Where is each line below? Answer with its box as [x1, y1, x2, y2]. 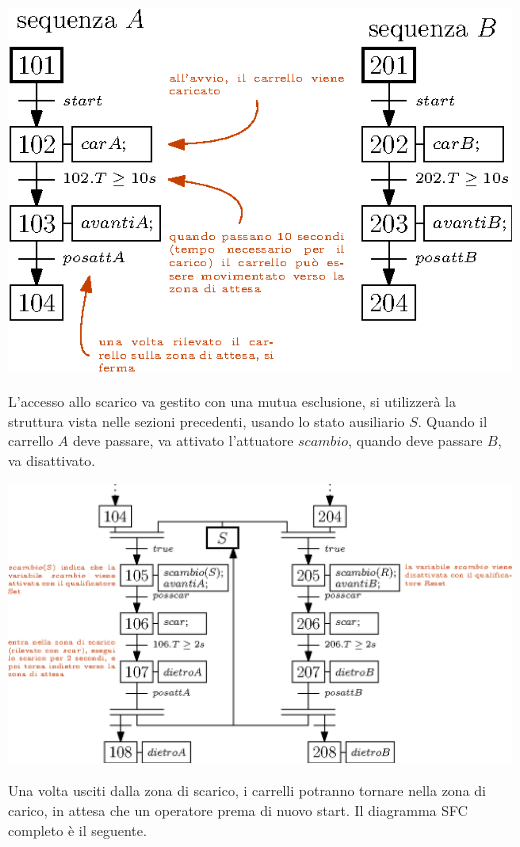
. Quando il [417, 410, 488, 431]
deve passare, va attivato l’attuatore [73, 430, 294, 451]
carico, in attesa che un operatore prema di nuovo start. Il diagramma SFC [8, 800, 468, 821]
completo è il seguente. [8, 819, 147, 840]
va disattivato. [8, 449, 96, 470]
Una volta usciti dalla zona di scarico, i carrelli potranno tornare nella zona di [8, 780, 486, 801]
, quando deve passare [348, 430, 483, 451]
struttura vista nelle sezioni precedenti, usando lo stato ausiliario [8, 410, 405, 431]
